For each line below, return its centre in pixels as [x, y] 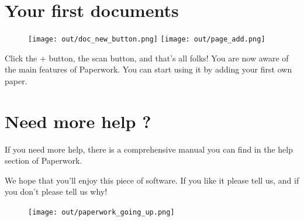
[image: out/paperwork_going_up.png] [101, 213]
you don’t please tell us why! [56, 191]
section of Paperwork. [44, 160]
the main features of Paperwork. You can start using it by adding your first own [148, 69]
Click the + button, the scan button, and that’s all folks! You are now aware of [147, 58]
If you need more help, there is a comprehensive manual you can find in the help [149, 149]
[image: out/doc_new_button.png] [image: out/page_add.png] [147, 39]
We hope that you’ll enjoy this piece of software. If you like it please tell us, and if [152, 180]
